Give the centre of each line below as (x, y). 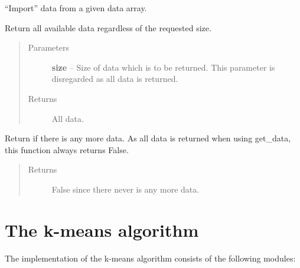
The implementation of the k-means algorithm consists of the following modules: (150, 258)
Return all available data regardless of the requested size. (108, 27)
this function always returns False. (67, 149)
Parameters (48, 47)
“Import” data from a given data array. (76, 8)
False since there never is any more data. (125, 189)
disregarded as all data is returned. (115, 79)
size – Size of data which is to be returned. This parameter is (163, 67)
